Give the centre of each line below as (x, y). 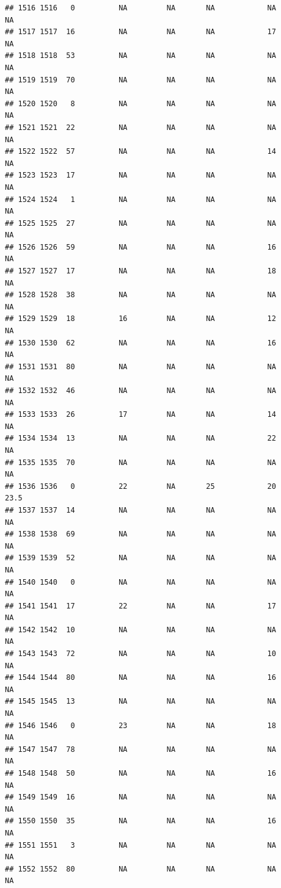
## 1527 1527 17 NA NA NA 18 (140, 271)
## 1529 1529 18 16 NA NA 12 (140, 319)
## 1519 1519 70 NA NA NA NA (140, 80)
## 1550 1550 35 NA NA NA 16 (140, 821)
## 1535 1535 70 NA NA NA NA (140, 462)
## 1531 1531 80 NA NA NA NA (140, 366)
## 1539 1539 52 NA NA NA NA (140, 558)
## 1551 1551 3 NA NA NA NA (140, 845)
